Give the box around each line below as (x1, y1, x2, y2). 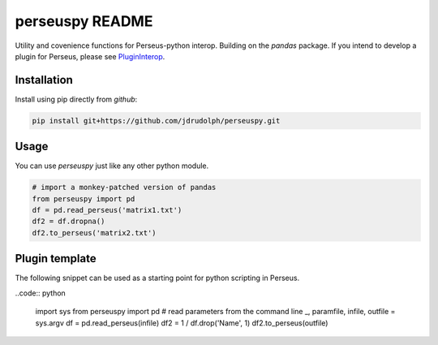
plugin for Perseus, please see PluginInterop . (15, 51, 165, 61)
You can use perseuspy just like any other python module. (15, 161, 209, 170)
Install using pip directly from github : (15, 94, 138, 104)
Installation (15, 73, 73, 87)
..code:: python (15, 288, 67, 298)
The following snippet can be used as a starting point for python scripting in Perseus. (15, 273, 300, 283)
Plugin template (15, 252, 97, 265)
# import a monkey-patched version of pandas (32, 183, 217, 192)
